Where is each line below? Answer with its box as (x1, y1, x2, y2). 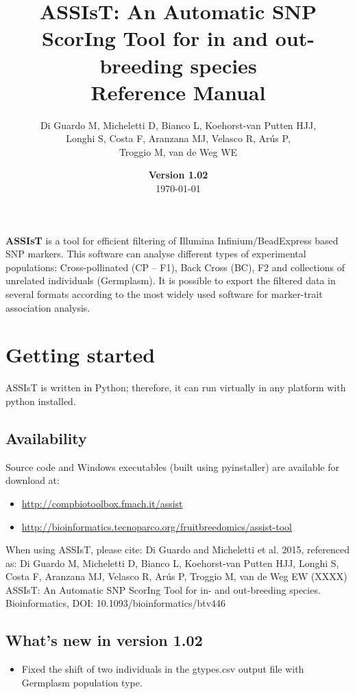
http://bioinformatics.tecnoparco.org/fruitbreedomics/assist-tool (21, 519, 292, 533)
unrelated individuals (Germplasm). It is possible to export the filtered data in (5, 273, 336, 288)
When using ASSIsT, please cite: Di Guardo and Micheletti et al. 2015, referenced (5, 542, 350, 557)
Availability (5, 427, 87, 448)
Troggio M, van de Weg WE (119, 144, 238, 159)
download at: (5, 473, 60, 487)
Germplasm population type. (21, 675, 143, 689)
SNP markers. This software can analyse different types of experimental (5, 246, 306, 261)
